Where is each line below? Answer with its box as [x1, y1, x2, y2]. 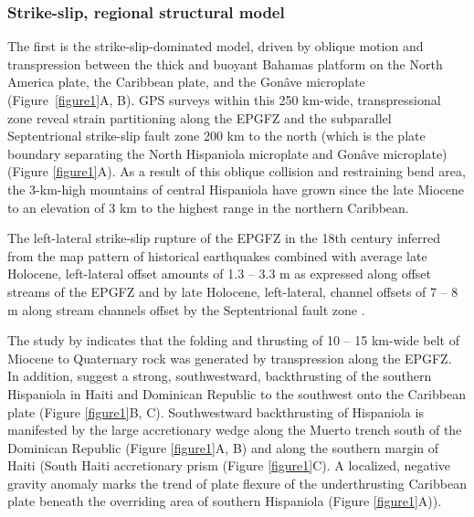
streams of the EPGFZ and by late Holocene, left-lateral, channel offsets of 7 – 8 [7, 281, 458, 301]
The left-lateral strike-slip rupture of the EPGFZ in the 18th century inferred [7, 228, 441, 248]
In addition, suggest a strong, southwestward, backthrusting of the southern [7, 366, 432, 385]
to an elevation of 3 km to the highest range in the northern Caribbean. [7, 197, 409, 216]
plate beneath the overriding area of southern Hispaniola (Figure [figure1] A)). [7, 491, 442, 511]
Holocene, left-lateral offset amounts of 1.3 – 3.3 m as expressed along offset [7, 264, 432, 283]
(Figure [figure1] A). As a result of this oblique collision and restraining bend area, [7, 162, 466, 181]
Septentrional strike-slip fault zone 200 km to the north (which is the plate [7, 126, 426, 145]
